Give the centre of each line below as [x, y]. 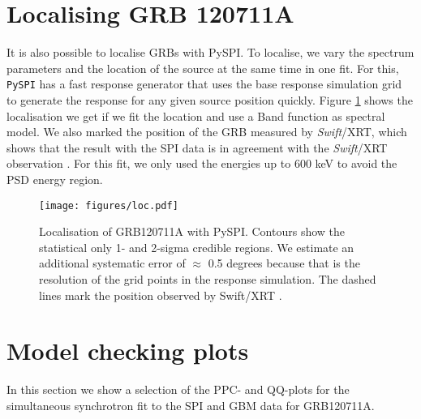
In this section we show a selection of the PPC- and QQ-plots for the [178, 389]
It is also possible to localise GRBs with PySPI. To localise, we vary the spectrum [210, 52]
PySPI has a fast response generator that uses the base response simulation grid [204, 84]
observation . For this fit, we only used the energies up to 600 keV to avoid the [202, 163]
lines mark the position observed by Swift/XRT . [161, 295]
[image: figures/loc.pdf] [109, 205]
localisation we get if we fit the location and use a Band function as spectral [196, 115]
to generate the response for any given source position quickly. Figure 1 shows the [210, 99]
